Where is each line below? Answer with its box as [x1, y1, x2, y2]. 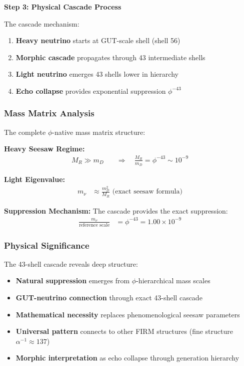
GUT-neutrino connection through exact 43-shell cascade [15, 292, 202, 303]
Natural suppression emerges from [15, 275, 130, 286]
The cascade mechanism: [4, 18, 79, 29]
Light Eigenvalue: [4, 173, 65, 184]
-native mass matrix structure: [52, 126, 145, 137]
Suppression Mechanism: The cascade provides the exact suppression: [4, 205, 228, 216]
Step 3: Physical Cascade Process [4, 2, 121, 12]
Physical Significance [4, 239, 89, 251]
